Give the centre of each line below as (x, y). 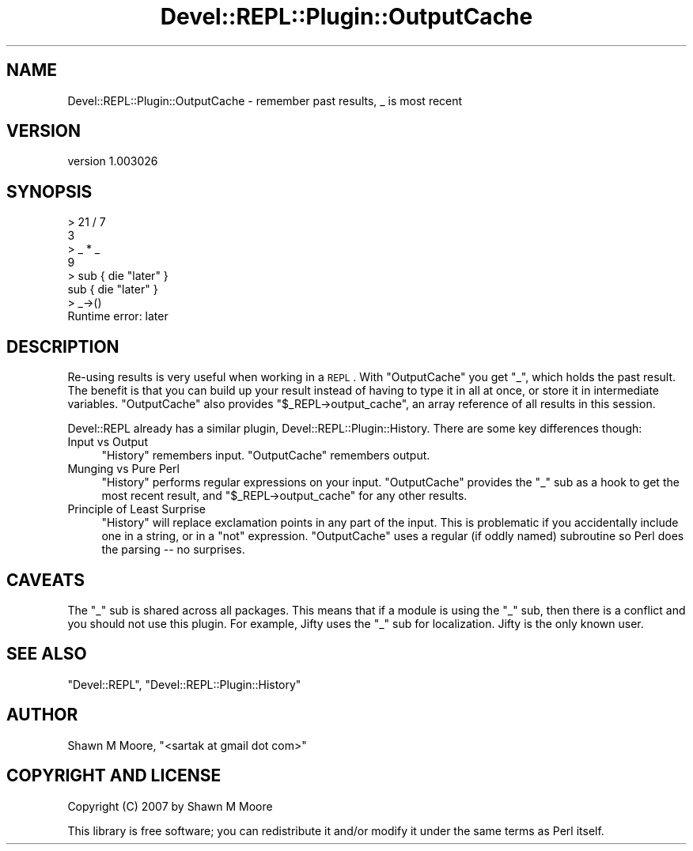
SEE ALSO (47, 654)
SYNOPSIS (49, 191)
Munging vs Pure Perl (123, 469)
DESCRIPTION (63, 346)
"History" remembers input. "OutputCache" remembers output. (266, 456)
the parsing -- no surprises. (173, 550)
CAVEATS (45, 580)
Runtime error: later (118, 316)
